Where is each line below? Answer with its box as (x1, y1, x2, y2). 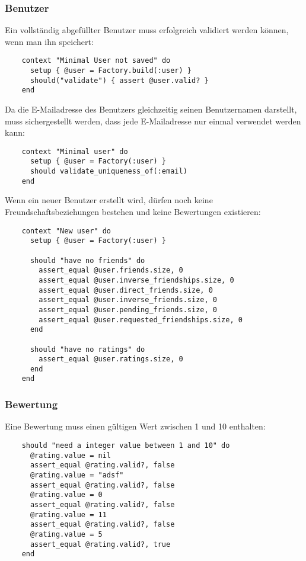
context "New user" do (21, 226, 111, 235)
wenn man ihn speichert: (5, 35, 94, 47)
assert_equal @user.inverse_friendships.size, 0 (39, 275, 234, 284)
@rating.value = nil (30, 451, 111, 460)
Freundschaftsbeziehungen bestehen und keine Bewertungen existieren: (5, 206, 261, 218)
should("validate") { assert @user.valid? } (30, 76, 209, 85)
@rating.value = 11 (30, 510, 107, 519)
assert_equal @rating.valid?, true (30, 540, 171, 549)
